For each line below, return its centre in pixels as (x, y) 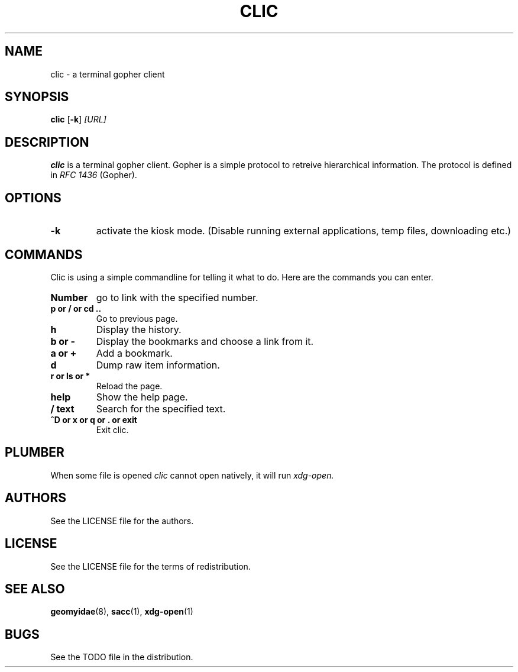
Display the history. (139, 329)
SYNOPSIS (37, 97)
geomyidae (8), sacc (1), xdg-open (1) (122, 612)
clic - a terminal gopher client (108, 74)
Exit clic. (112, 429)
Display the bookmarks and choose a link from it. (205, 341)
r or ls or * (70, 376)
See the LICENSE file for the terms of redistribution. (150, 566)
